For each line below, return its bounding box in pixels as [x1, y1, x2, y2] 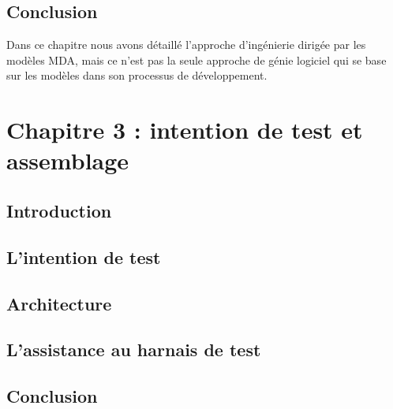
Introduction [6, 198, 112, 222]
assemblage [6, 144, 129, 177]
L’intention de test [6, 244, 161, 269]
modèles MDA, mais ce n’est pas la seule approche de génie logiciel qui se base [6, 51, 387, 68]
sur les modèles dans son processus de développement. [6, 67, 268, 84]
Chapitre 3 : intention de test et [6, 113, 363, 146]
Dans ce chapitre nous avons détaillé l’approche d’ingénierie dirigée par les [6, 36, 366, 53]
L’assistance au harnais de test [6, 337, 261, 362]
